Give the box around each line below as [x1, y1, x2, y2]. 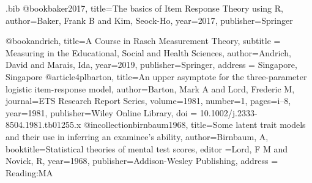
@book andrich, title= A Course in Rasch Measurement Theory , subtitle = [6, 34, 281, 47]
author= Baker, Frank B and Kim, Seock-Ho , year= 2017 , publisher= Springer [6, 13, 293, 26]
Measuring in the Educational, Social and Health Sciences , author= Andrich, [6, 46, 291, 59]
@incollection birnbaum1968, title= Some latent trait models [83, 118, 306, 131]
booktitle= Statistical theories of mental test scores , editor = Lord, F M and [6, 142, 288, 155]
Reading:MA [6, 166, 53, 179]
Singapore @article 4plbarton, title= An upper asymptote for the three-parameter [6, 70, 307, 83]
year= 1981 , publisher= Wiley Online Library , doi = [6, 106, 198, 119]
